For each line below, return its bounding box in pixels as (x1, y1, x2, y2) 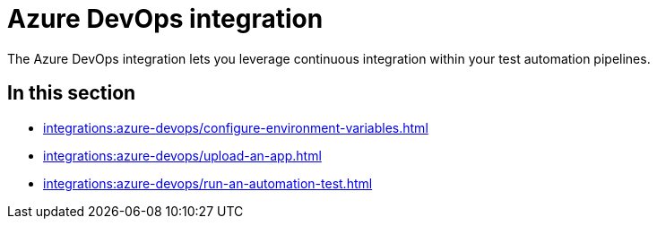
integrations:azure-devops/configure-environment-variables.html (43, 119, 428, 135)
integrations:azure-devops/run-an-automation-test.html (43, 175, 373, 191)
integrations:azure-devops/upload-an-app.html (43, 147, 322, 163)
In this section (7, 82, 136, 105)
